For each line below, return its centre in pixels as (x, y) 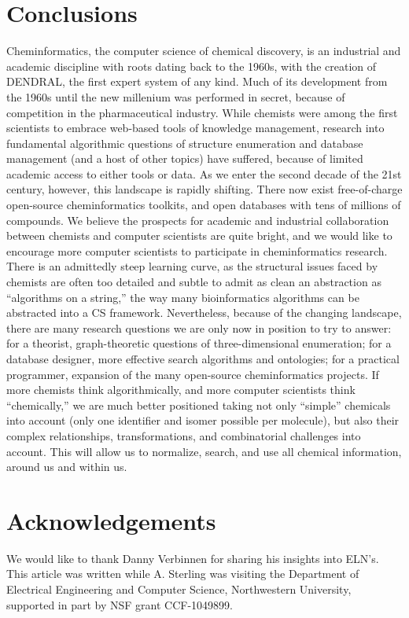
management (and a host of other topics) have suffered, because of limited (185, 158)
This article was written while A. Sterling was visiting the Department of (183, 574)
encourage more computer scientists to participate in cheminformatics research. (197, 250)
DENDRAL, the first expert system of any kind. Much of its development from (197, 81)
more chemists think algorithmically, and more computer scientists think (181, 390)
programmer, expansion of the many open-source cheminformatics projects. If (193, 374)
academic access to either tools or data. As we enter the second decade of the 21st (204, 173)
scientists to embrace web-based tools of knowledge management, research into (195, 128)
